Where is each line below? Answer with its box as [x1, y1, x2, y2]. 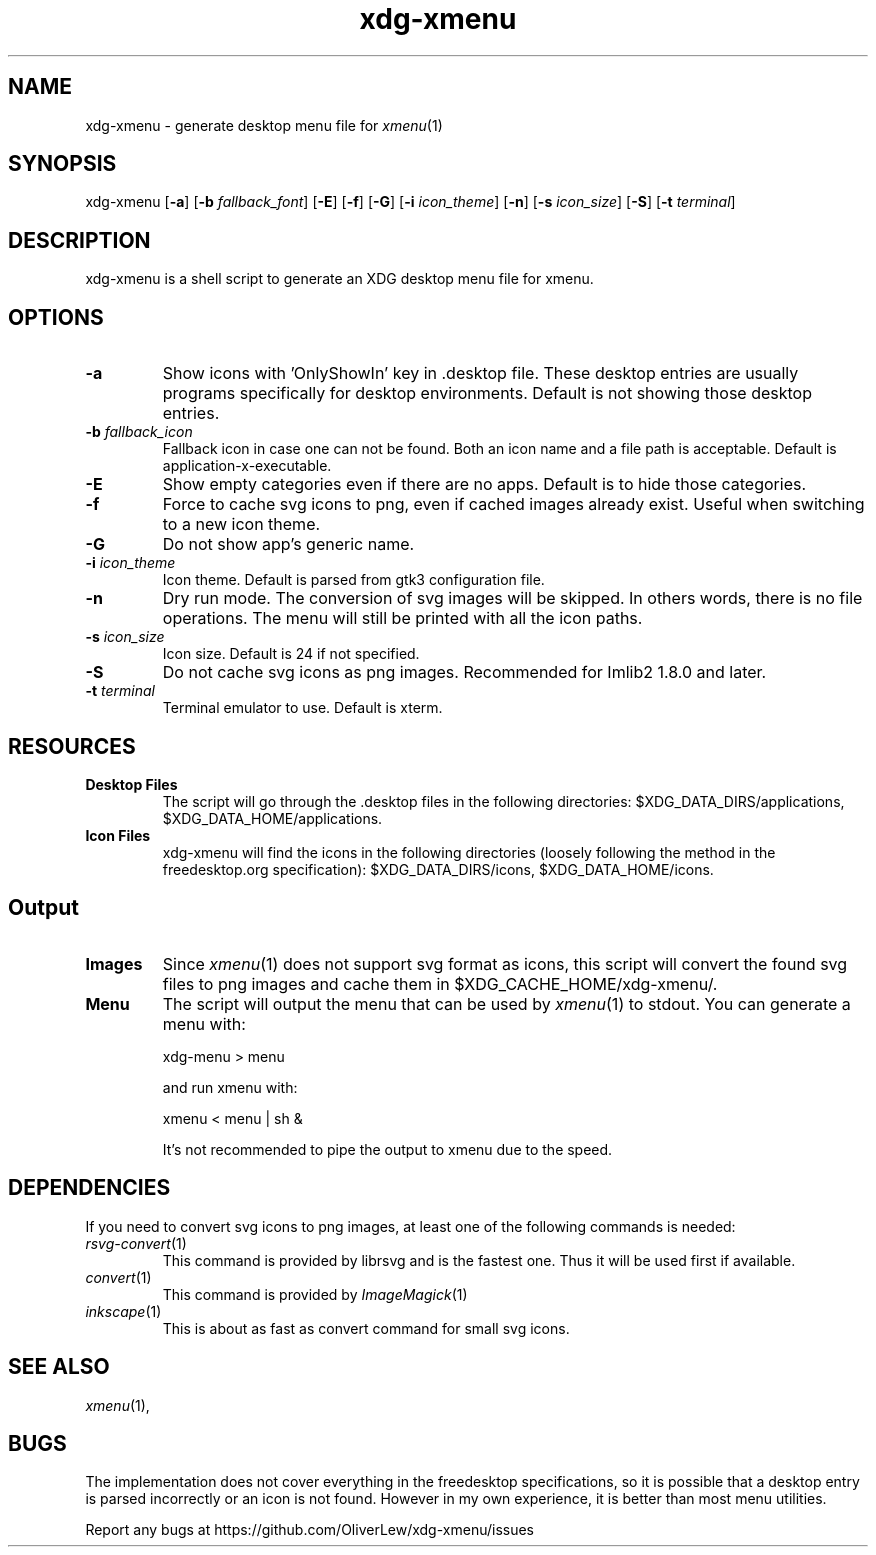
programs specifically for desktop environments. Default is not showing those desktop [162, 383, 812, 404]
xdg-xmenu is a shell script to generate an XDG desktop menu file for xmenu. [85, 270, 594, 288]
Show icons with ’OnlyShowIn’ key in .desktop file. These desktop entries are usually [162, 363, 799, 384]
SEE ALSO [8, 1354, 110, 1380]
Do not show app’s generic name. [162, 534, 415, 555]
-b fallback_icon [85, 423, 193, 441]
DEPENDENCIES [8, 1175, 171, 1201]
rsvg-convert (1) [85, 1234, 187, 1252]
